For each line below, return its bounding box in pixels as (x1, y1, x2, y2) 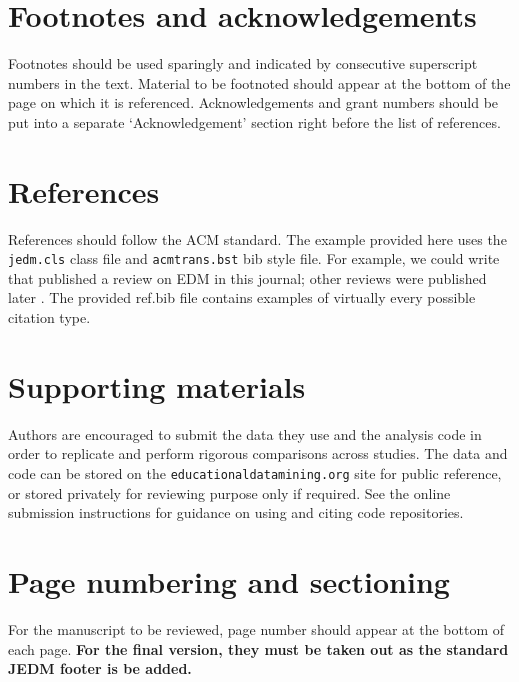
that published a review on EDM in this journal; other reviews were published (8, 267, 487, 288)
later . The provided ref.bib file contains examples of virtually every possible (8, 287, 476, 308)
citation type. (8, 307, 91, 328)
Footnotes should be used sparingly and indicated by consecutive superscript (8, 53, 478, 74)
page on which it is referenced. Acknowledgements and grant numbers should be (8, 92, 499, 113)
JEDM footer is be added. (8, 658, 192, 679)
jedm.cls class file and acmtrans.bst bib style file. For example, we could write (8, 248, 500, 269)
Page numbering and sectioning (8, 561, 450, 601)
